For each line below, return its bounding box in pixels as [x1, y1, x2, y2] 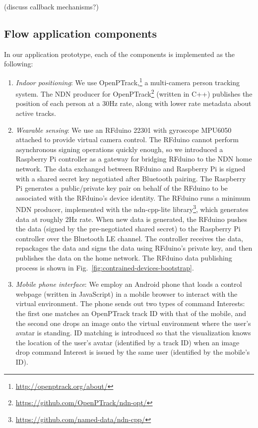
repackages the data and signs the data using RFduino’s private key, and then [15, 243, 253, 253]
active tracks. [15, 108, 56, 118]
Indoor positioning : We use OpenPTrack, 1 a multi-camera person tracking [15, 75, 240, 87]
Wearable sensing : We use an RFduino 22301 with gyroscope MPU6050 [15, 124, 232, 135]
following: [4, 58, 33, 69]
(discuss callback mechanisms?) [4, 1, 99, 11]
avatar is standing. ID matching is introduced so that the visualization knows [15, 327, 251, 338]
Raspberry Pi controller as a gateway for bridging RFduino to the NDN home [15, 154, 252, 164]
